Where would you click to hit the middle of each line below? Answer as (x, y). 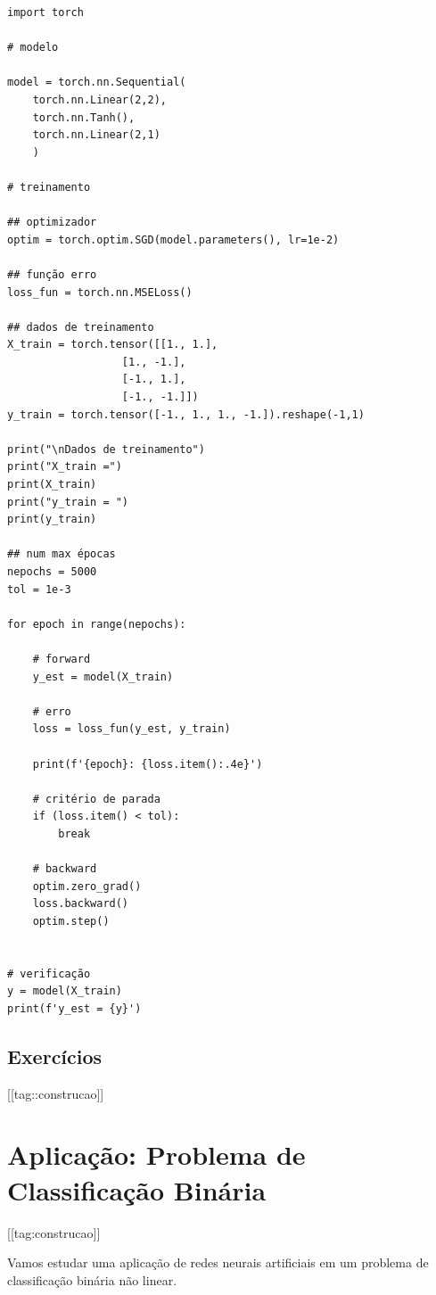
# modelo (33, 48)
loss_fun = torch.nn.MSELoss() (100, 292)
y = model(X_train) (65, 991)
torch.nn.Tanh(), (84, 117)
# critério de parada (96, 799)
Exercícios (55, 1056)
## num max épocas (62, 554)
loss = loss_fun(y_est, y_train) (132, 729)
